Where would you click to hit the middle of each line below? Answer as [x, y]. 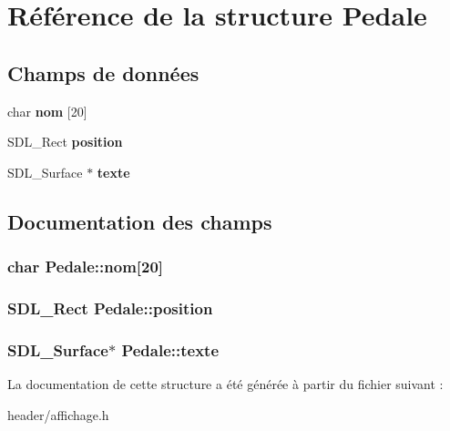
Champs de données [103, 72]
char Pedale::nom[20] [86, 267]
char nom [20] [47, 111]
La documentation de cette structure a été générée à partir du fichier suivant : [225, 384]
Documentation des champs [140, 221]
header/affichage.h [58, 414]
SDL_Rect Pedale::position [110, 308]
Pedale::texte [170, 349]
